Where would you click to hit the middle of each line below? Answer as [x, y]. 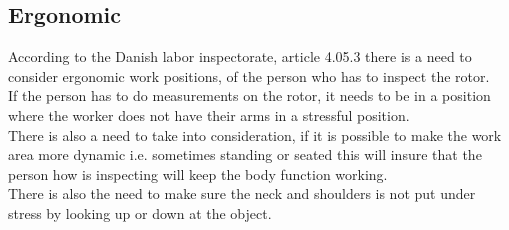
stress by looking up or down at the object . [140, 212]
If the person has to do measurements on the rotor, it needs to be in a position [249, 95]
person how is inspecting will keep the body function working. [198, 173]
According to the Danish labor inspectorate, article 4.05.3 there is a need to [240, 56]
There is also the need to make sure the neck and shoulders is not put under [242, 193]
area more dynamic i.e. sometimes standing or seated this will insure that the [245, 154]
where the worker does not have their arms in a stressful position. [209, 114]
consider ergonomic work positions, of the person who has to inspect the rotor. [249, 75]
